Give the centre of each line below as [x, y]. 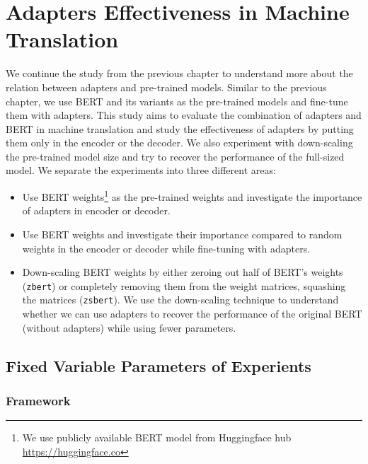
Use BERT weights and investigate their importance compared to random [182, 234]
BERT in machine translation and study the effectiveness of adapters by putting [180, 128]
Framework [38, 400]
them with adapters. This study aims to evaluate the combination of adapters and [184, 115]
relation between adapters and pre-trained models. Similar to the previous [166, 87]
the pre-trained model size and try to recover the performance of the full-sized [175, 156]
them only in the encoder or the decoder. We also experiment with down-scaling [179, 143]
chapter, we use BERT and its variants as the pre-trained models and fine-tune [177, 101]
